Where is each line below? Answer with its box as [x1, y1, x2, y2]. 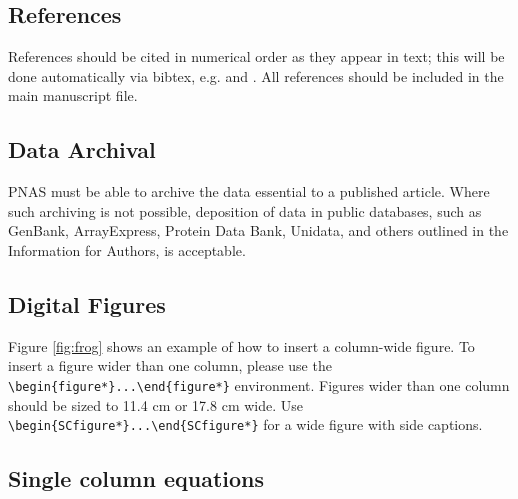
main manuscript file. [8, 85, 138, 106]
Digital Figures [8, 288, 166, 319]
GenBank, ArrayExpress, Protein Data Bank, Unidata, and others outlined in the [8, 220, 509, 241]
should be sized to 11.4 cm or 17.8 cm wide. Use [8, 394, 303, 415]
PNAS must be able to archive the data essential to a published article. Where [8, 181, 490, 202]
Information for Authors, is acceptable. [8, 239, 246, 260]
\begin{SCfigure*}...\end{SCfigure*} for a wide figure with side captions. [8, 414, 483, 435]
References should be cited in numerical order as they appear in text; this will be [8, 46, 505, 67]
